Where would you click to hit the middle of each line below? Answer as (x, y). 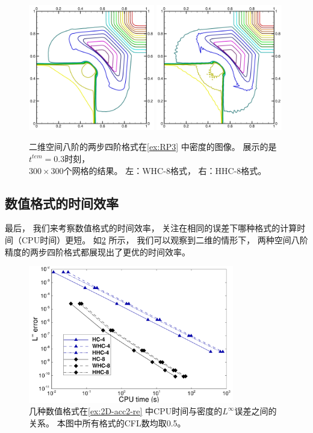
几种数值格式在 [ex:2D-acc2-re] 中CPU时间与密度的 (126, 411)
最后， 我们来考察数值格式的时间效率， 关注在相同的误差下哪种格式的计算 (151, 228)
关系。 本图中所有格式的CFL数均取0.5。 (107, 422)
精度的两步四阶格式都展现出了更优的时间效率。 (98, 251)
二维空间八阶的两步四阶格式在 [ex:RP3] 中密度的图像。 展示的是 (153, 147)
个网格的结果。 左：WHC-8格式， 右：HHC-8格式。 (165, 170)
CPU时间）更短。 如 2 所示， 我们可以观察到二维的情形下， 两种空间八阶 (165, 239)
